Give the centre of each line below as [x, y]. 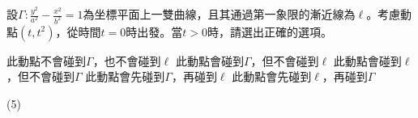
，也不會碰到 [127, 60]
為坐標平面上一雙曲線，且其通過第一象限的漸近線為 [219, 14]
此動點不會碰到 [46, 60]
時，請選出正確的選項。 [269, 31]
